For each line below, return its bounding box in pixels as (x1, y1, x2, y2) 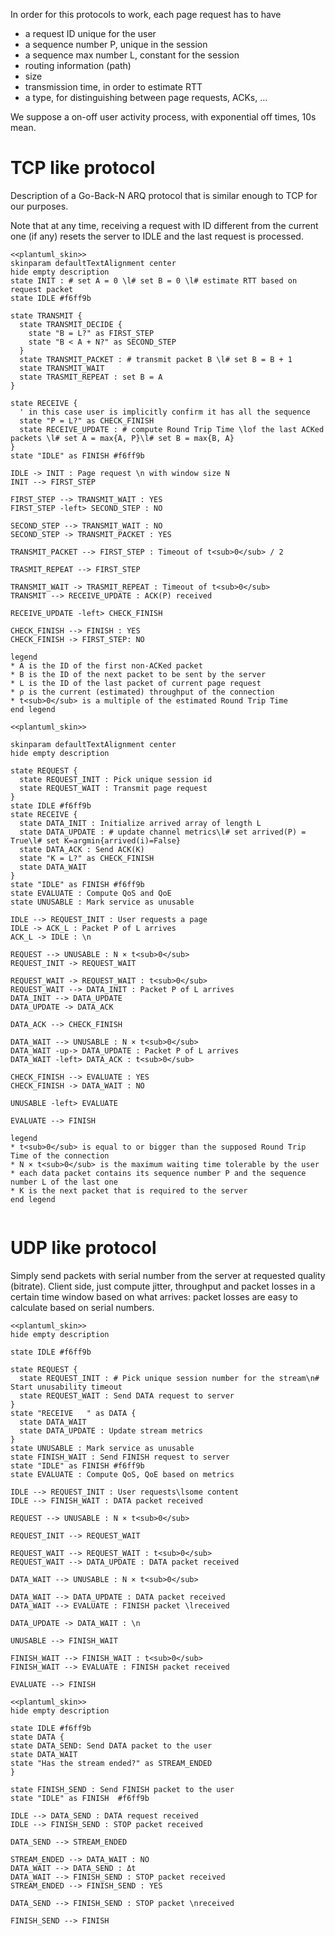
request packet (10, 284, 74, 294)
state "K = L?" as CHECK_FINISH (19, 853, 155, 863)
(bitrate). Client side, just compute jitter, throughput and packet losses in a (10, 1280, 316, 1292)
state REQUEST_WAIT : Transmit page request (19, 783, 208, 793)
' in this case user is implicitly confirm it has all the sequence (19, 407, 311, 417)
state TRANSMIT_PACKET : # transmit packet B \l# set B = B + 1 (19, 354, 293, 364)
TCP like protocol (10, 157, 156, 179)
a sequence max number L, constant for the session (24, 49, 240, 61)
